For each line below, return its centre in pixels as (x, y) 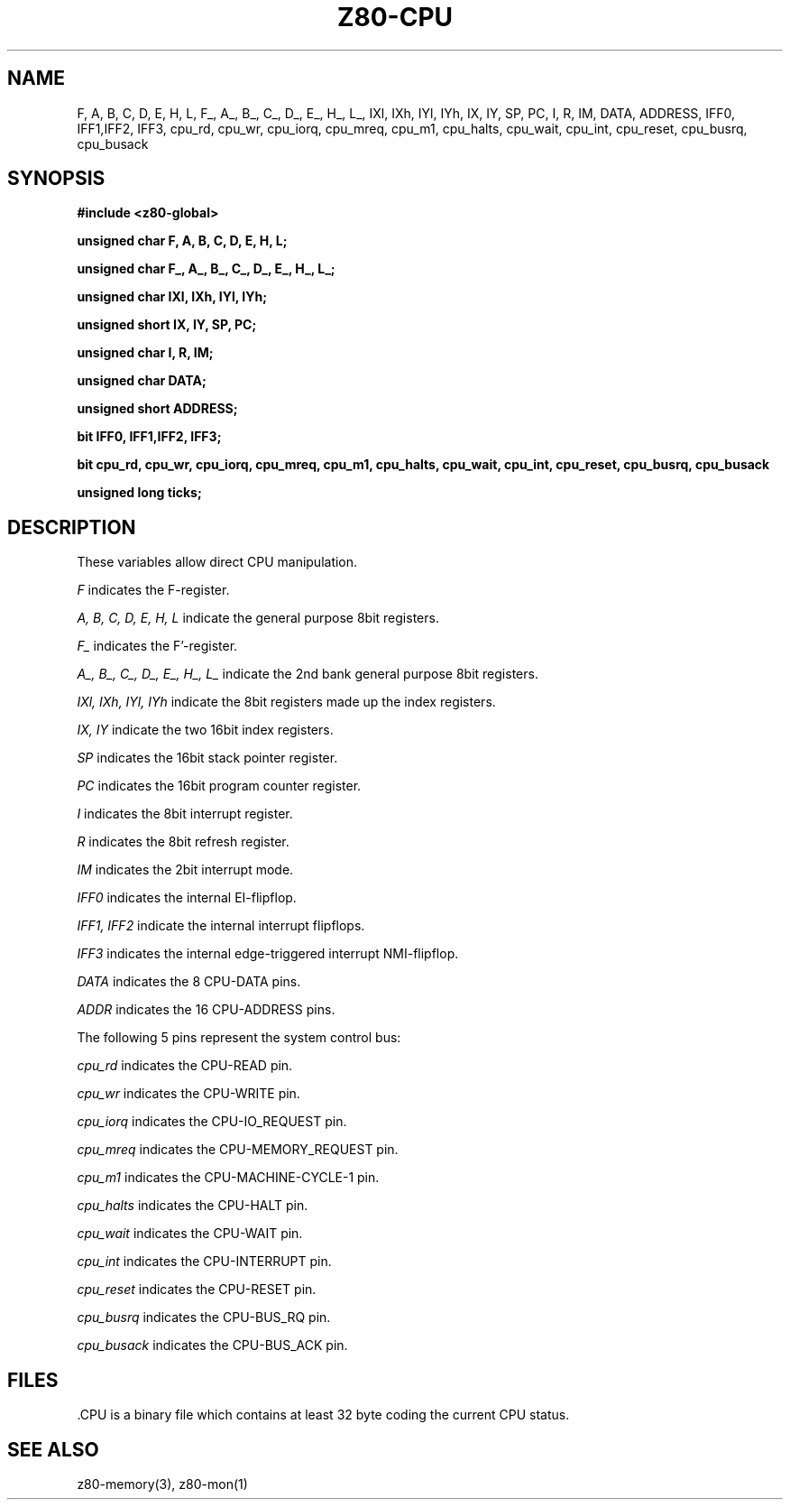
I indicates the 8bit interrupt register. (185, 814)
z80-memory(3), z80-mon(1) (162, 1484)
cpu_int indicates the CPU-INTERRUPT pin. (204, 1262)
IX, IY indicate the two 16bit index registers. (205, 730)
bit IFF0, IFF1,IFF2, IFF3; (149, 437)
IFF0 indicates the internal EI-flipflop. (187, 898)
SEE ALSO (53, 1449)
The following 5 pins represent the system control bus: (239, 1038)
